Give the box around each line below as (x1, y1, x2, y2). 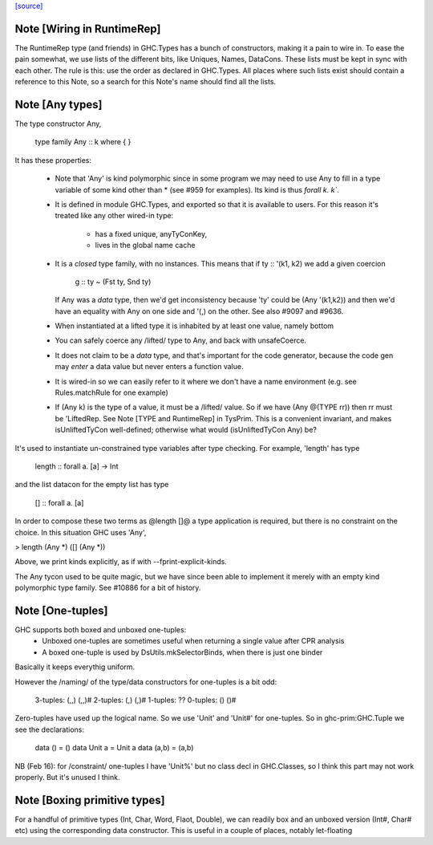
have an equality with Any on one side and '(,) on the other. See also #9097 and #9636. (55, 306, 344, 316)
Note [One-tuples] (14, 603, 108, 617)
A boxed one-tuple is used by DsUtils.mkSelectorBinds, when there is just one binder (42, 647, 323, 657)
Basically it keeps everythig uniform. (14, 662, 136, 672)
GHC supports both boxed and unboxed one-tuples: (14, 625, 187, 634)
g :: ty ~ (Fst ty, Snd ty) (75, 277, 152, 286)
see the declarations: (14, 725, 84, 734)
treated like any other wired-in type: (55, 211, 174, 221)
